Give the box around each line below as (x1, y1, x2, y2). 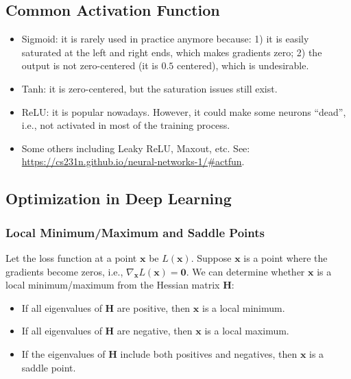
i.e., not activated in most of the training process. (21, 118, 230, 132)
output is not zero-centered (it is (21, 58, 158, 73)
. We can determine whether (186, 264, 305, 278)
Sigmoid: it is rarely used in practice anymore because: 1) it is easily (21, 32, 309, 46)
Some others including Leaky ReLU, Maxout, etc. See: (21, 140, 250, 155)
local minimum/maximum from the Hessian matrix (5, 278, 220, 292)
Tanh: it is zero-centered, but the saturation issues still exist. (21, 81, 278, 95)
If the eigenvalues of (21, 346, 106, 360)
